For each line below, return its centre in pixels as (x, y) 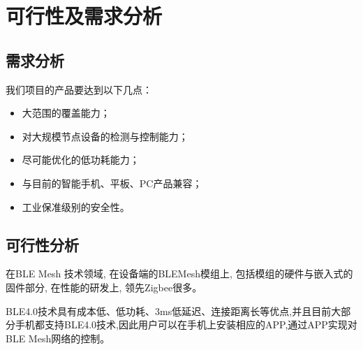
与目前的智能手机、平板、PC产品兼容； (112, 183)
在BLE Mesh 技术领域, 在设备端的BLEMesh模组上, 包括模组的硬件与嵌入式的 (179, 274)
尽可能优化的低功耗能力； (81, 160)
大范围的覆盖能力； (66, 113)
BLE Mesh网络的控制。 (58, 338)
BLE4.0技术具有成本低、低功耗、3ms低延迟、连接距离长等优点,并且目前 (169, 311)
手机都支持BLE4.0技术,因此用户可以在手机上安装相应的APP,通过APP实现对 (186, 325)
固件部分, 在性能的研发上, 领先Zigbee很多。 (104, 287)
